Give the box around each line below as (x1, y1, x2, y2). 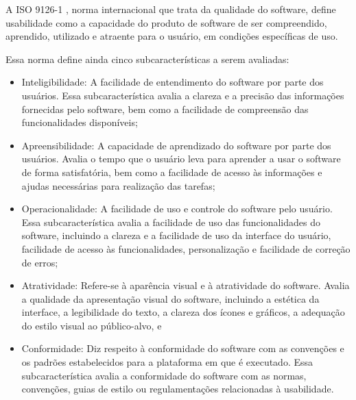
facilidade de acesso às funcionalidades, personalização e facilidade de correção (21, 241, 351, 255)
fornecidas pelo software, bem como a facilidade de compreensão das (21, 101, 309, 116)
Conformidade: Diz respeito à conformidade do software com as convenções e (21, 341, 344, 355)
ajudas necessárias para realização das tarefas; (21, 178, 215, 192)
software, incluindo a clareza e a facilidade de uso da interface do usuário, (21, 228, 331, 242)
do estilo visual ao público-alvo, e (21, 318, 162, 332)
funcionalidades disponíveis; (21, 115, 138, 129)
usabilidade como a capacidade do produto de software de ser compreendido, (5, 15, 327, 29)
